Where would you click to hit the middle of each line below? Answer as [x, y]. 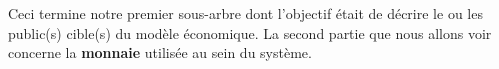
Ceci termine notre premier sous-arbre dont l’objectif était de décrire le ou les [245, 13]
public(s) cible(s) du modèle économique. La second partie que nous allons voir [250, 32]
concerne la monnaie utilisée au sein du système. [160, 52]
